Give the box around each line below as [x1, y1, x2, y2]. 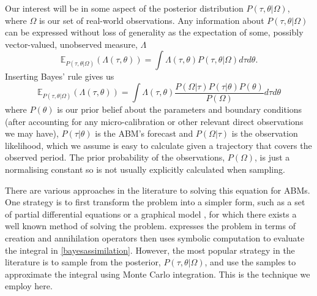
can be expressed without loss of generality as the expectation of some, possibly [5, 26, 304, 39]
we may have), [5, 127, 59, 140]
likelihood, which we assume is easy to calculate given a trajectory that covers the [5, 139, 312, 151]
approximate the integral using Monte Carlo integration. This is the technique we [5, 267, 310, 280]
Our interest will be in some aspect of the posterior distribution [5, 2, 244, 14]
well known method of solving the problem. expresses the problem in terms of [5, 219, 296, 232]
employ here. [5, 279, 53, 292]
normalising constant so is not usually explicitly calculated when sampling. [5, 163, 285, 175]
